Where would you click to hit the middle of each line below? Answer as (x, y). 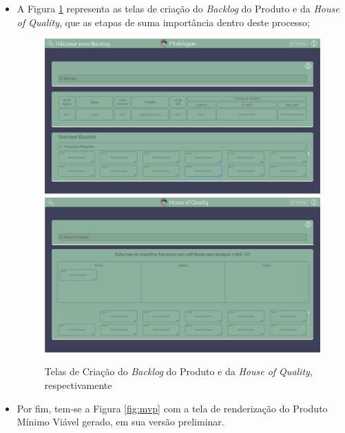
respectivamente (78, 384)
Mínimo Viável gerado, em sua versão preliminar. (121, 422)
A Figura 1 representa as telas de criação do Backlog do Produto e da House (178, 8)
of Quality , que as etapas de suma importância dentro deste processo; (163, 22)
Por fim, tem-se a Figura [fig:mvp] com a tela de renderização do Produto (172, 408)
